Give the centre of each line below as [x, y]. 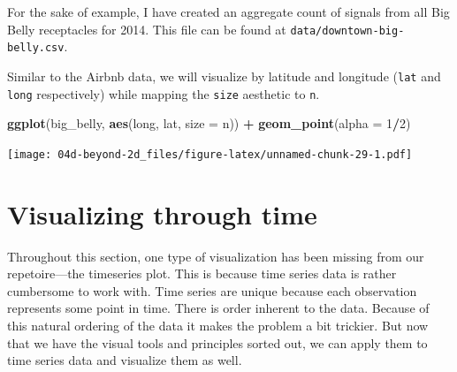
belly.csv [36, 48]
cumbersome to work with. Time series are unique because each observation [212, 290]
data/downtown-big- [347, 30]
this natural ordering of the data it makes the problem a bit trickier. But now [218, 325]
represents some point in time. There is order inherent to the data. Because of [218, 308]
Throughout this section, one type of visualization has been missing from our [216, 256]
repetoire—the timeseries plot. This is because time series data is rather [202, 273]
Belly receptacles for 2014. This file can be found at [147, 29]
